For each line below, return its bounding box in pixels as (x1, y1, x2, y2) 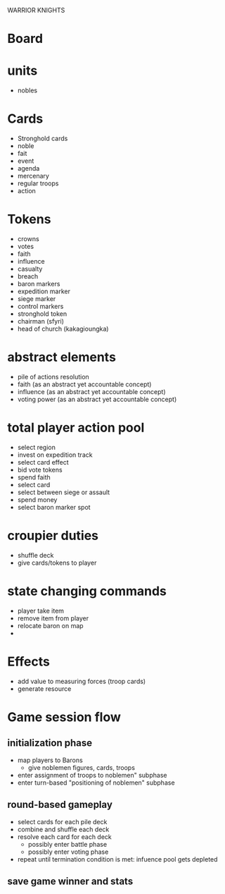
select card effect (17, 458, 69, 466)
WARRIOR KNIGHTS (7, 6, 65, 14)
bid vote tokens (17, 465, 63, 474)
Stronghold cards (17, 134, 68, 143)
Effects (7, 654, 51, 669)
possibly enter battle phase (27, 840, 108, 848)
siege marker (17, 295, 56, 302)
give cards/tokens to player (17, 558, 97, 567)
